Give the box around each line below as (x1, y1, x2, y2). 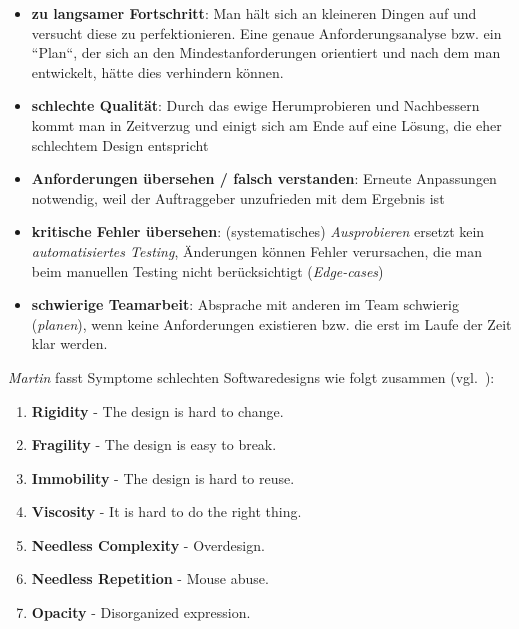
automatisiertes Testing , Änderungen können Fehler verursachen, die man (31, 240, 483, 261)
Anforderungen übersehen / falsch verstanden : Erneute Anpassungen (31, 168, 497, 189)
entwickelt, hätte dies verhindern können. (31, 61, 284, 82)
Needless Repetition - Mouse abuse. (31, 568, 269, 589)
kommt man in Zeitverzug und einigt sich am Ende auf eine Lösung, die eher (31, 114, 502, 135)
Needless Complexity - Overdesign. (31, 534, 265, 555)
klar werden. (31, 333, 108, 354)
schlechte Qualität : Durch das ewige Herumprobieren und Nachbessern (31, 95, 480, 116)
